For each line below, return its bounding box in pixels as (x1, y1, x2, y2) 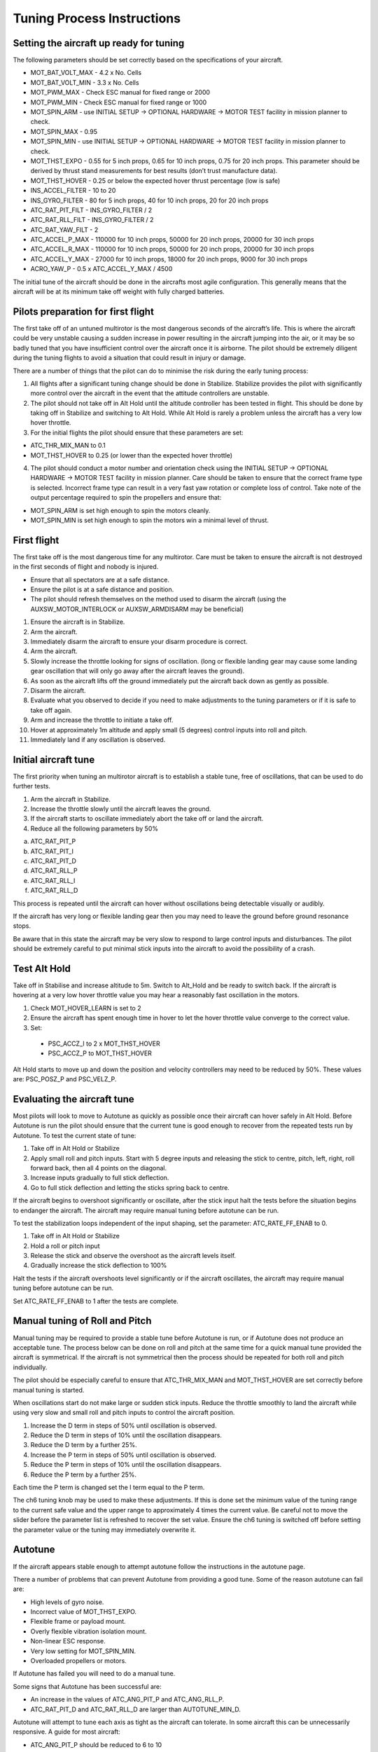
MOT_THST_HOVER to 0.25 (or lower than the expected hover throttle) (30, 451, 233, 459)
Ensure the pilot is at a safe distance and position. (30, 585, 174, 594)
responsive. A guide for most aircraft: (13, 1727, 120, 1736)
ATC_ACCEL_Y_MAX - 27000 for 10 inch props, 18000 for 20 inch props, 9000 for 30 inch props (30, 254, 308, 263)
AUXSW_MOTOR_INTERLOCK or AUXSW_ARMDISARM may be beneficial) (30, 605, 244, 613)
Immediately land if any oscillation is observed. (30, 735, 166, 744)
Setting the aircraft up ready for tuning (13, 37, 185, 49)
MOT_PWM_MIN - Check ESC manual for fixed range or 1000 (30, 98, 207, 107)
